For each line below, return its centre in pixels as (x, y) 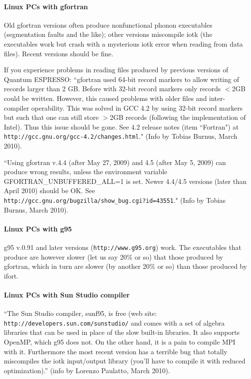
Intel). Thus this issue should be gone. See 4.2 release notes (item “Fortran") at (121, 126)
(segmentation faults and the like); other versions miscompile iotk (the (108, 34)
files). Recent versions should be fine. (59, 53)
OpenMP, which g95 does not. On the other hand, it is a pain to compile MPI (120, 342)
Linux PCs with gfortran (46, 6)
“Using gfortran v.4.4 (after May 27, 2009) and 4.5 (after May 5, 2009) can (115, 162)
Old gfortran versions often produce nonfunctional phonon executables (108, 25)
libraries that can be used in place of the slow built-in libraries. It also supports (122, 332)
